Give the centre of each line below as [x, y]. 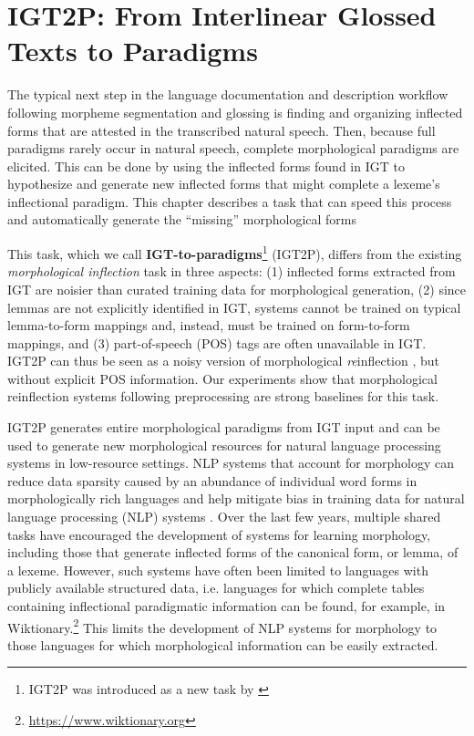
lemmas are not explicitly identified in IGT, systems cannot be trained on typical [234, 307]
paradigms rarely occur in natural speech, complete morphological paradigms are [233, 148]
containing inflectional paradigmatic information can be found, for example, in [227, 606]
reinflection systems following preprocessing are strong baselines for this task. [223, 396]
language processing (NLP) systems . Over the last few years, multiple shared [224, 517]
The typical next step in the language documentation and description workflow [228, 94]
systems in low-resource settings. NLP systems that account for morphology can [231, 463]
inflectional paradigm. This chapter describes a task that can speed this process [230, 201]
